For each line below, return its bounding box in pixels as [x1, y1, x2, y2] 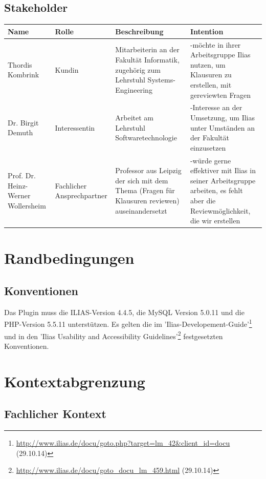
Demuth [8, 127, 33, 138]
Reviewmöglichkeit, [190, 205, 251, 216]
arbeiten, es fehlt [190, 185, 243, 196]
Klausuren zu [190, 69, 232, 80]
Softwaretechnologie [115, 132, 177, 143]
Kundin [55, 64, 79, 75]
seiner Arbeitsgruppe [190, 175, 256, 185]
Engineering [115, 84, 152, 95]
